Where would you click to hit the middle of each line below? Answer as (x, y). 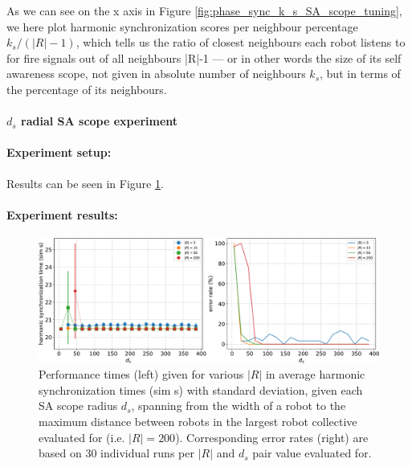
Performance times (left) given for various (141, 374)
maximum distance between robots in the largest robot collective (198, 421)
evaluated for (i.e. (82, 437)
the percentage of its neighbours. (87, 89)
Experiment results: (62, 214)
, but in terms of (360, 74)
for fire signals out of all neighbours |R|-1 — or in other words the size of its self (204, 57)
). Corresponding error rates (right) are (272, 437)
